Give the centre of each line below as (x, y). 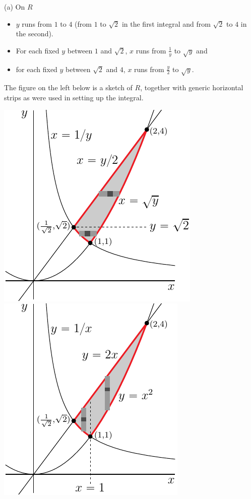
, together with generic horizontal (192, 87)
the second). (35, 34)
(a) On (15, 7)
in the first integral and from (166, 23)
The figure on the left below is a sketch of (68, 87)
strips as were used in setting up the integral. (74, 97)
